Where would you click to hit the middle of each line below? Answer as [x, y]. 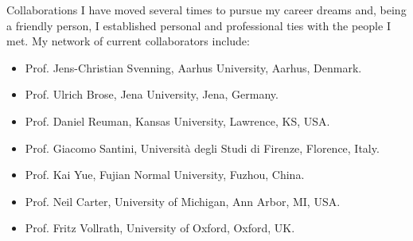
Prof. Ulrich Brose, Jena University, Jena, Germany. [152, 94]
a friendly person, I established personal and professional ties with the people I [199, 25]
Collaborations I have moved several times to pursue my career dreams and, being [206, 10]
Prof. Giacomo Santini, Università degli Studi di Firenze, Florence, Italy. [202, 148]
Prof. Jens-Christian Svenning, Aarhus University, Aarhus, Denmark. [193, 67]
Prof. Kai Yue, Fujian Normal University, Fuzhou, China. [165, 175]
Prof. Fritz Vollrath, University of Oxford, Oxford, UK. [160, 228]
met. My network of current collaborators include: [128, 41]
